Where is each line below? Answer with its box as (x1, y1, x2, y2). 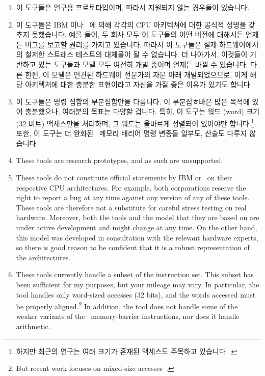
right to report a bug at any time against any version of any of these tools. (16, 192, 250, 203)
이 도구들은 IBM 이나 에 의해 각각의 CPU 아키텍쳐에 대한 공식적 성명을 (16, 19, 246, 30)
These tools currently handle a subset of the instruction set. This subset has (16, 269, 254, 280)
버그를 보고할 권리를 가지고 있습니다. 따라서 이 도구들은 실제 (25, 39, 217, 49)
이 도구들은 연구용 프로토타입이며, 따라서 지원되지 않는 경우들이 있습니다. (16, 2, 250, 12)
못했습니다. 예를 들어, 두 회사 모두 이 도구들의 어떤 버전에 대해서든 (32, 29, 244, 40)
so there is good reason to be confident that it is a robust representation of (16, 242, 250, 253)
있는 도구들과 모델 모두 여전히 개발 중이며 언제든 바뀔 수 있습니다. (38, 59, 248, 69)
